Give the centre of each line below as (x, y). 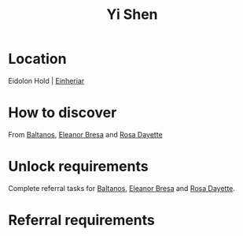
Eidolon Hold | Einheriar (46, 81)
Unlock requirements (78, 167)
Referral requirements (81, 220)
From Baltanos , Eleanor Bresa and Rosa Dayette (85, 134)
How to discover (63, 113)
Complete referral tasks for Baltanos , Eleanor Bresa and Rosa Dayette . (122, 188)
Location (37, 59)
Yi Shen (132, 15)
